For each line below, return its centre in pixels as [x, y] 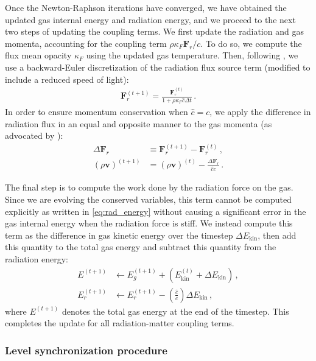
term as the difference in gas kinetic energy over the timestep [119, 235]
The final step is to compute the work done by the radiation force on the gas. [149, 187]
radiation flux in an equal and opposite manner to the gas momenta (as [139, 123]
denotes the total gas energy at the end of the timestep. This [175, 311]
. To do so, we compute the [251, 43]
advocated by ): [34, 135]
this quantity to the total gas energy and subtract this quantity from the [141, 247]
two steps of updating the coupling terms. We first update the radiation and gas [154, 31]
